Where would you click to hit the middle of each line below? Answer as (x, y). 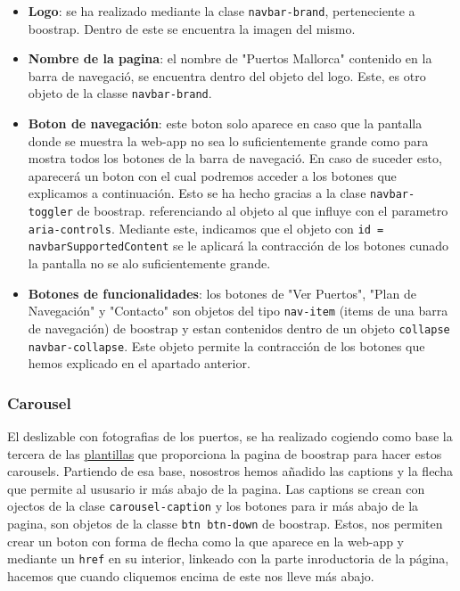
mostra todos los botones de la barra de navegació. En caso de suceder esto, (235, 158)
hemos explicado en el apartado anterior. (139, 363)
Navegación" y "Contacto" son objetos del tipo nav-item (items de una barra (238, 311)
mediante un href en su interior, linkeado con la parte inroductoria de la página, (228, 558)
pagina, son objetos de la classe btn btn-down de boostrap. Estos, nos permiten (225, 524)
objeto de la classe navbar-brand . (120, 93)
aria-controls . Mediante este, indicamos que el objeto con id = (206, 228)
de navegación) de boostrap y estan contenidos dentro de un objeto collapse (239, 328)
